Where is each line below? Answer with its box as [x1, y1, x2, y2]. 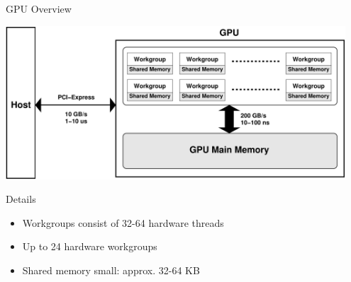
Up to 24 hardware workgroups [22, 239, 157, 254]
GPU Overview [6, 1, 72, 16]
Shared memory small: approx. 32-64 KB [22, 262, 200, 277]
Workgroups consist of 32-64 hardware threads [22, 215, 224, 230]
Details [6, 192, 36, 206]
